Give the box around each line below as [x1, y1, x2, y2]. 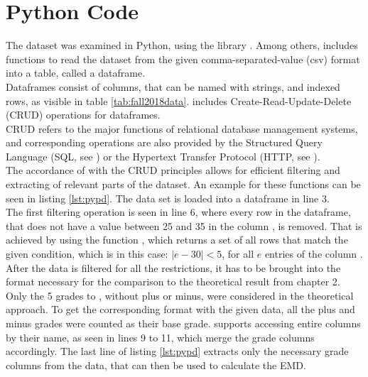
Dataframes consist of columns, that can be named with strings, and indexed [6, 79, 340, 94]
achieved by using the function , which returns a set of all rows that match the [6, 232, 348, 247]
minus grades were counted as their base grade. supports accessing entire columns [6, 316, 361, 330]
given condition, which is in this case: [6, 246, 168, 261]
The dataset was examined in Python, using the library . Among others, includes [6, 38, 358, 53]
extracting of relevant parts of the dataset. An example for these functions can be [6, 177, 361, 192]
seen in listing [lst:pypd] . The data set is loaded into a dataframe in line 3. [6, 190, 330, 205]
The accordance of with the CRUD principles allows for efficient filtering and [6, 163, 340, 177]
